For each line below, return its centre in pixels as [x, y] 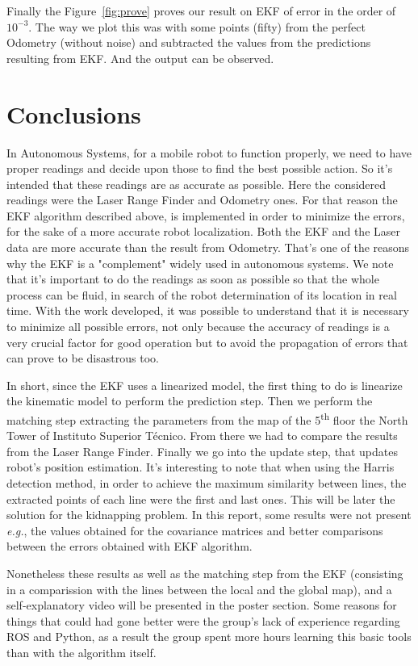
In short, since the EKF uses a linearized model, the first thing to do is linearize [205, 385]
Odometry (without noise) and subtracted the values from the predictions [189, 42]
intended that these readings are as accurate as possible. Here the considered [196, 184]
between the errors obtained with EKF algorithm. [130, 546]
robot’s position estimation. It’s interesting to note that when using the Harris [201, 467]
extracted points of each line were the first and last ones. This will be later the [201, 498]
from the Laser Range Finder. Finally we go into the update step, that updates [202, 451]
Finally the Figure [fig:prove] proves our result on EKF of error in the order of [201, 10]
